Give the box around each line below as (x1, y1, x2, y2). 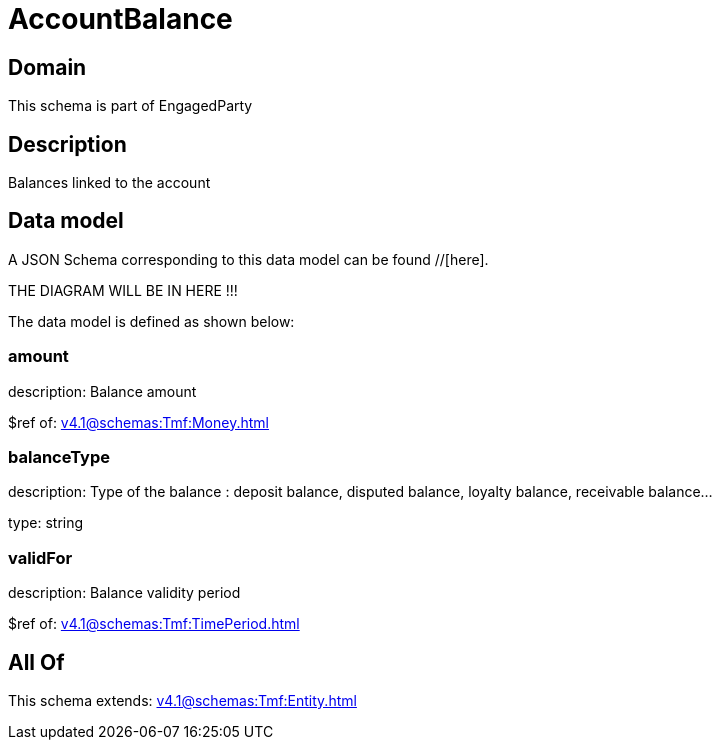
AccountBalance (8, 2, 233, 36)
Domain (8, 54, 87, 80)
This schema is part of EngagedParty (8, 97, 253, 115)
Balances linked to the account (8, 174, 211, 192)
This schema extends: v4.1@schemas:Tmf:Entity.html (8, 691, 357, 709)
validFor (8, 547, 73, 568)
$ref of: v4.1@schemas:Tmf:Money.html (8, 413, 269, 431)
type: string (8, 514, 84, 532)
